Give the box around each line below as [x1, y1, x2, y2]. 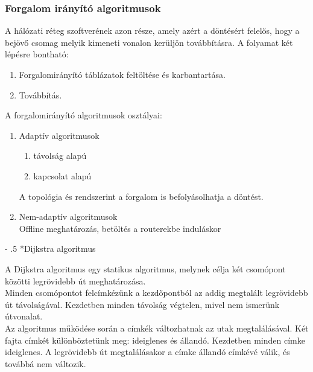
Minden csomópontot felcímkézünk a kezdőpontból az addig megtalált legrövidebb [5, 286, 308, 299]
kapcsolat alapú [33, 169, 92, 182]
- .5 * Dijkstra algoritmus [5, 242, 96, 255]
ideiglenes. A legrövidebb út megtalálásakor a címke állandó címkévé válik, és [5, 345, 290, 358]
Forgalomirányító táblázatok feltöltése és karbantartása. [19, 68, 226, 80]
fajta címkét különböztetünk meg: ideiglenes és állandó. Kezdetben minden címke [5, 333, 305, 346]
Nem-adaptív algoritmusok [19, 210, 118, 223]
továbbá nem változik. [5, 357, 86, 370]
